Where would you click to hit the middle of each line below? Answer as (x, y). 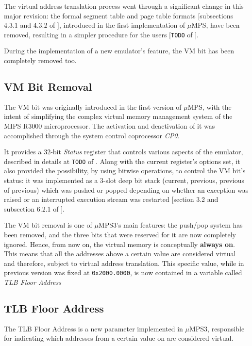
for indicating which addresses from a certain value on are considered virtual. (119, 338)
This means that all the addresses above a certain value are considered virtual (120, 254)
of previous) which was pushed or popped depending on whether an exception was (126, 189)
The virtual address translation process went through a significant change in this (124, 6)
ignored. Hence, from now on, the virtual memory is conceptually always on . (119, 244)
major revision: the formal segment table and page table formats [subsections (118, 15)
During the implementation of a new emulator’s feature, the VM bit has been (119, 51)
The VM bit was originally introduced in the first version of (93, 107)
